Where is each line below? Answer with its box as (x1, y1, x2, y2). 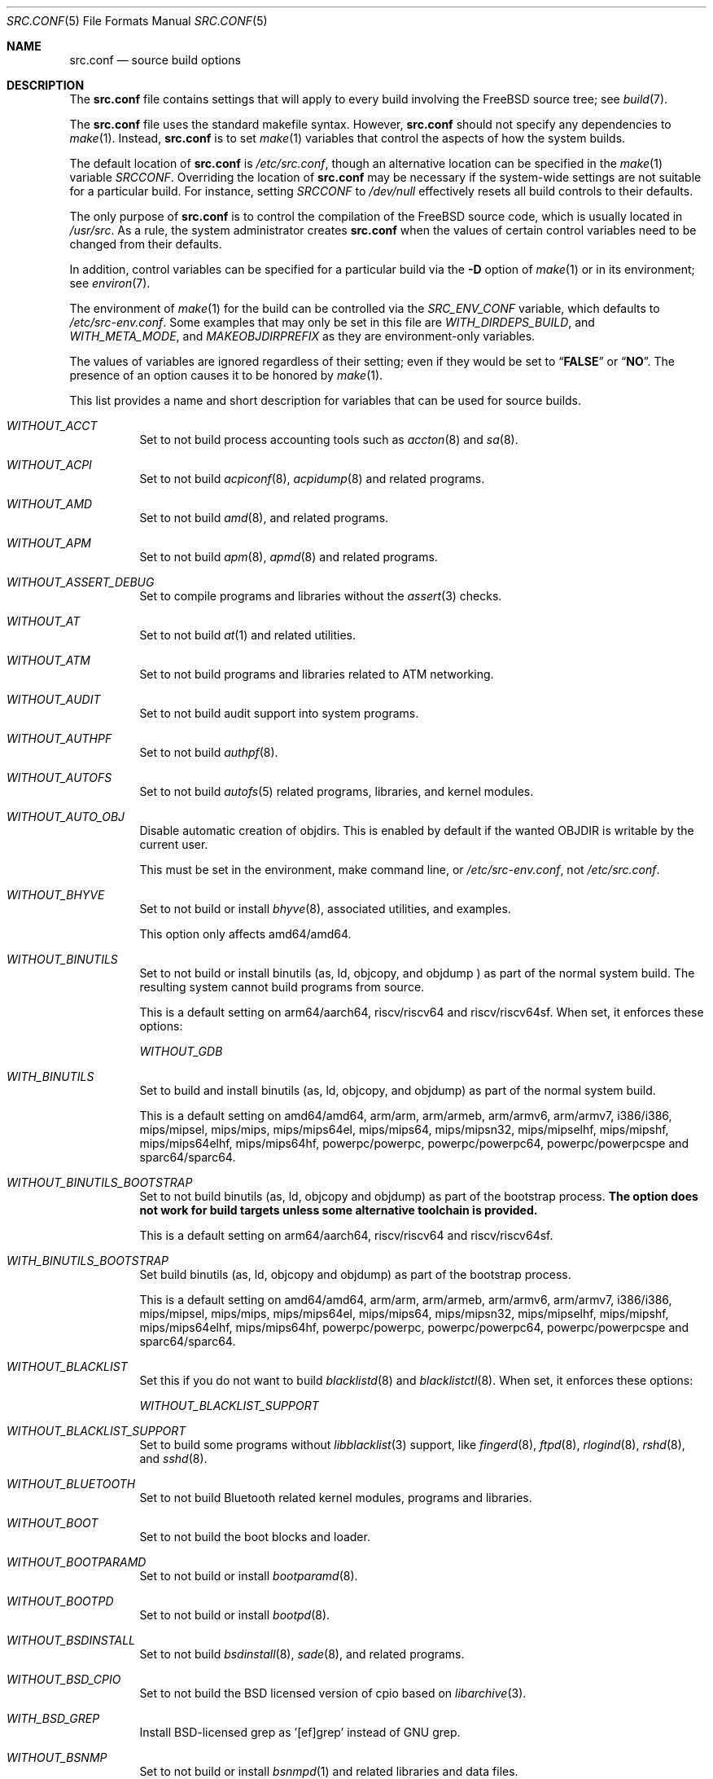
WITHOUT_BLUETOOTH (7, 1477, 136, 1491)
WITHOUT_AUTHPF (7, 731, 112, 745)
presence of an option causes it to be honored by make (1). (69, 368, 383, 382)
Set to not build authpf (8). (139, 745, 278, 759)
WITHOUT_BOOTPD (7, 1594, 114, 1608)
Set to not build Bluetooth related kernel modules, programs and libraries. (139, 1491, 532, 1504)
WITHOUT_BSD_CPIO (7, 1672, 121, 1686)
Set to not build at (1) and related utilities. (139, 628, 356, 642)
